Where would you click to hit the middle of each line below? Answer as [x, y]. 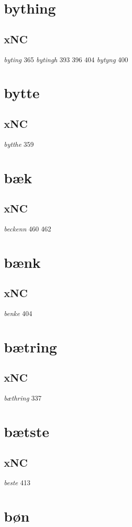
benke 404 [18, 313]
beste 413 [17, 483]
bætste [27, 431]
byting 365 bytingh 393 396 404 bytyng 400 [66, 59]
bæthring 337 [23, 398]
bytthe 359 [19, 144]
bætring [30, 346]
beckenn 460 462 [28, 228]
